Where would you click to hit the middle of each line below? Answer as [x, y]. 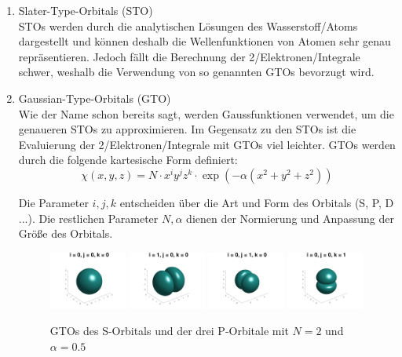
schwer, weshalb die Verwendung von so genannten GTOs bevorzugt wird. [196, 72]
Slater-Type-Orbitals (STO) [86, 10]
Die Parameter [53, 202]
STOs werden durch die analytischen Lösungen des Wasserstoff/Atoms [188, 25]
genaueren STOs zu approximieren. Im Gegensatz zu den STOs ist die [187, 129]
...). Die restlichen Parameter [88, 218]
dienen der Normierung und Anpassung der [290, 218]
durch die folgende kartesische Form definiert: [128, 160]
